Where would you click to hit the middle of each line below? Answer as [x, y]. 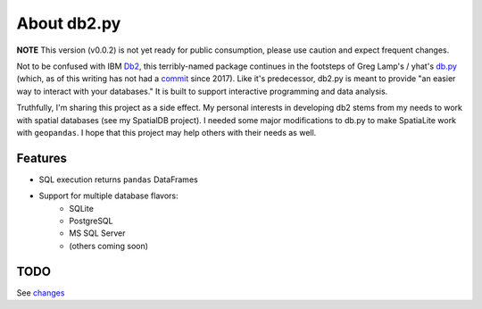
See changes [41, 292]
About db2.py [69, 23]
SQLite [81, 208]
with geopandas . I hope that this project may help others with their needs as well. [166, 132]
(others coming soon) [109, 246]
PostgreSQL [91, 221]
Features [42, 158]
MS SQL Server [97, 233]
